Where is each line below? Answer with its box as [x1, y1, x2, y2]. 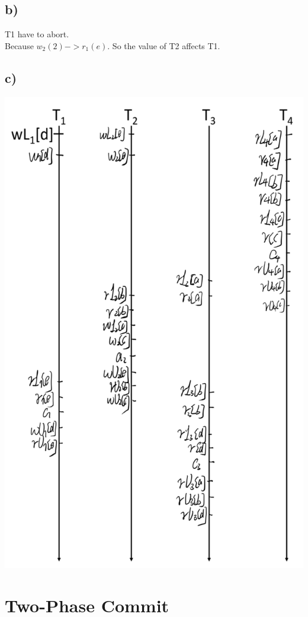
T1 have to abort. [5, 28, 69, 40]
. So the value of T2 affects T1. [107, 39, 220, 52]
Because [5, 39, 34, 52]
